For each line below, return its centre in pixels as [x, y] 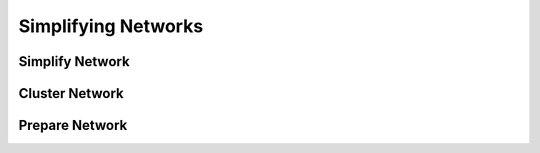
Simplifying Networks [111, 26]
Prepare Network [73, 125]
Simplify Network [74, 61]
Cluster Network [71, 93]
